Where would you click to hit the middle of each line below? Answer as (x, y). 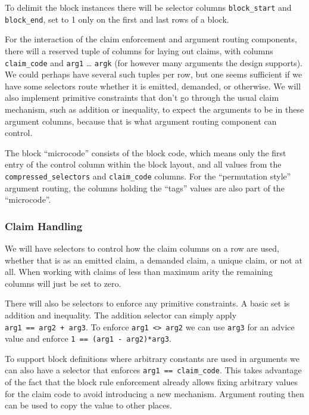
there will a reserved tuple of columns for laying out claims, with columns (139, 50)
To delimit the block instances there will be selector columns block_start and (148, 7)
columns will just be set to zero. (63, 283)
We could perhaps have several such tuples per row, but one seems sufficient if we (154, 74)
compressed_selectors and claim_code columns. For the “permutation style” (148, 176)
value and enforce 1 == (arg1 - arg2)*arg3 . (88, 338)
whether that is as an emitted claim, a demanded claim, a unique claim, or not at (154, 260)
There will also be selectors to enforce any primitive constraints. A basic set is (147, 303)
